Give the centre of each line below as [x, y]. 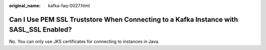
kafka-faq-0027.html [69, 6]
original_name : [25, 6]
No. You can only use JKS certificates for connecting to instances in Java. [84, 41]
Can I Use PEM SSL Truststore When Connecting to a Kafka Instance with [124, 19]
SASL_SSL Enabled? [41, 30]
